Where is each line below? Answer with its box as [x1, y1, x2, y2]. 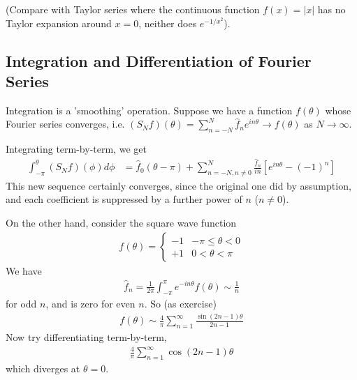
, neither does [138, 15, 197, 30]
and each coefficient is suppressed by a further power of [6, 192, 242, 206]
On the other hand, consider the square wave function [6, 215, 237, 230]
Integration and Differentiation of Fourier [6, 50, 312, 71]
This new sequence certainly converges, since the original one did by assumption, [6, 178, 351, 192]
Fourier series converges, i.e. [6, 116, 125, 131]
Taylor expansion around [6, 15, 112, 30]
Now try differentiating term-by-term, [6, 330, 167, 344]
